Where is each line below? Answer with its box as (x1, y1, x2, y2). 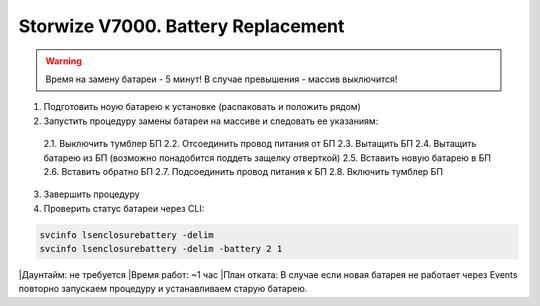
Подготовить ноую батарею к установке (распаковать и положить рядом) (43, 101, 362, 113)
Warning (45, 55, 82, 67)
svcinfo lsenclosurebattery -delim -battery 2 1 (39, 243, 283, 255)
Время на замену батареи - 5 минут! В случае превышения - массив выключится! (45, 73, 398, 85)
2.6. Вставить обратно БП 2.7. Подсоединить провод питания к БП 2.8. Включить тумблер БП (43, 165, 444, 177)
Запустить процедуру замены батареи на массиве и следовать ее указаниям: (43, 115, 379, 127)
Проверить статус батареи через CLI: (43, 202, 205, 214)
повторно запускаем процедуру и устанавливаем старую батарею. (18, 283, 308, 295)
